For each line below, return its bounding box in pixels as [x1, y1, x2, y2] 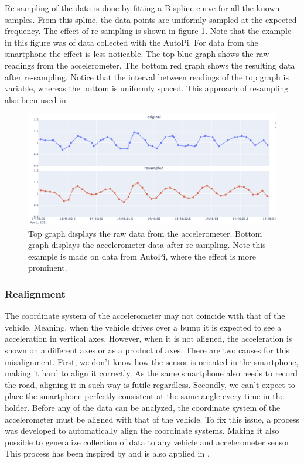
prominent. [28, 261, 67, 274]
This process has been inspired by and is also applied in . [5, 447, 210, 459]
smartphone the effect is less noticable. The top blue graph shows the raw [5, 47, 269, 60]
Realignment [5, 286, 66, 301]
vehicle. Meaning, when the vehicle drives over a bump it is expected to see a [5, 321, 282, 333]
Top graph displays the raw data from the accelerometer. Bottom [28, 227, 262, 239]
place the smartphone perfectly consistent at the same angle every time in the [5, 390, 284, 402]
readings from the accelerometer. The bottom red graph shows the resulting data [5, 59, 295, 71]
